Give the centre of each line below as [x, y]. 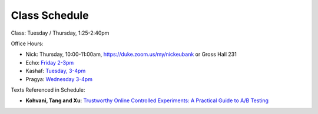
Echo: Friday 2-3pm [50, 62]
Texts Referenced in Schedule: [48, 90]
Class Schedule [50, 15]
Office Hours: [27, 43]
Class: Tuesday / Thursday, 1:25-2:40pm [60, 33]
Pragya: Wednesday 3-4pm [59, 79]
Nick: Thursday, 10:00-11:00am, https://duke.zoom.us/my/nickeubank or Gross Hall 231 [131, 54]
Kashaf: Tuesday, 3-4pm [56, 71]
